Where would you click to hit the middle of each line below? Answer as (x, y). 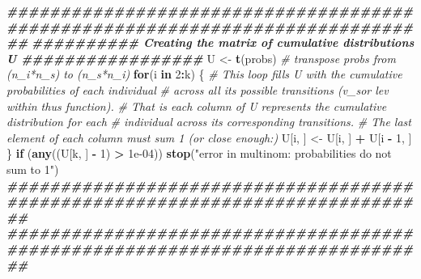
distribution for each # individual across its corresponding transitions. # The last (209, 122)
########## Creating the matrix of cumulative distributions (223, 42)
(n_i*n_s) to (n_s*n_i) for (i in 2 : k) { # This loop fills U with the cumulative (204, 74)
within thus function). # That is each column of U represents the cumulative (197, 106)
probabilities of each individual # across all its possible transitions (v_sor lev (198, 89)
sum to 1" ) (33, 169)
